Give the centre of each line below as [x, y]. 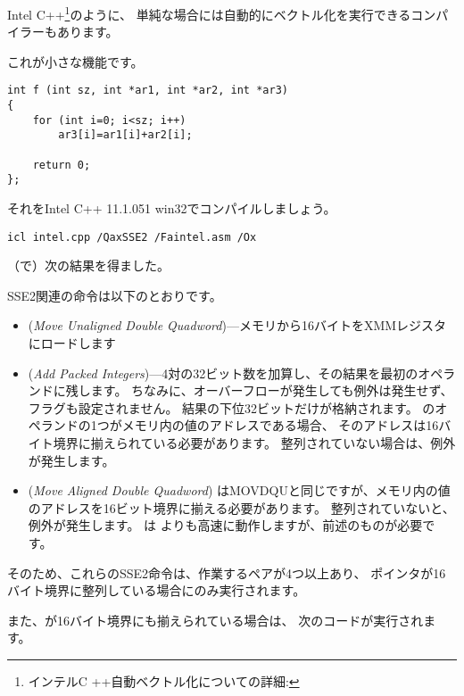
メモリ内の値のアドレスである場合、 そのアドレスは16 [280, 425]
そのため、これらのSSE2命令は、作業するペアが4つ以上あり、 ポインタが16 [227, 572]
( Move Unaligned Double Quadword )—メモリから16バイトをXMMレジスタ [237, 325]
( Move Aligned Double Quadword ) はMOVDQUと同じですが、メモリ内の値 [239, 490]
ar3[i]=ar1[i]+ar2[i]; [125, 135]
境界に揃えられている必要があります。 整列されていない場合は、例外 [254, 443]
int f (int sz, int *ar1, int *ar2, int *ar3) [148, 91]
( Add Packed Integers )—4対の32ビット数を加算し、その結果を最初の [223, 373]
